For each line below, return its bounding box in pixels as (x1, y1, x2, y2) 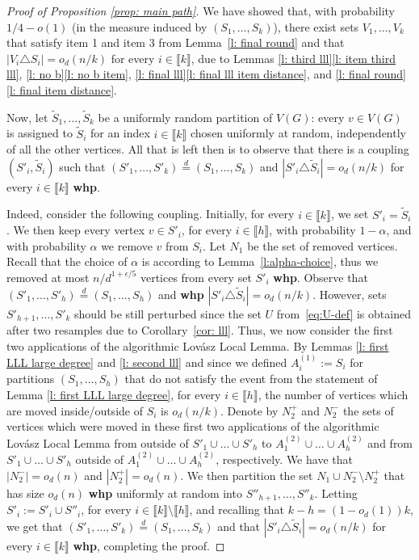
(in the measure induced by (72, 18, 207, 35)
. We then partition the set (180, 466, 313, 483)
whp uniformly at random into (88, 484, 242, 501)
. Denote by (220, 402, 279, 419)
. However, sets (312, 285, 387, 302)
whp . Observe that (273, 268, 368, 285)
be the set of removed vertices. (247, 237, 398, 254)
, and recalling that (189, 501, 285, 518)
